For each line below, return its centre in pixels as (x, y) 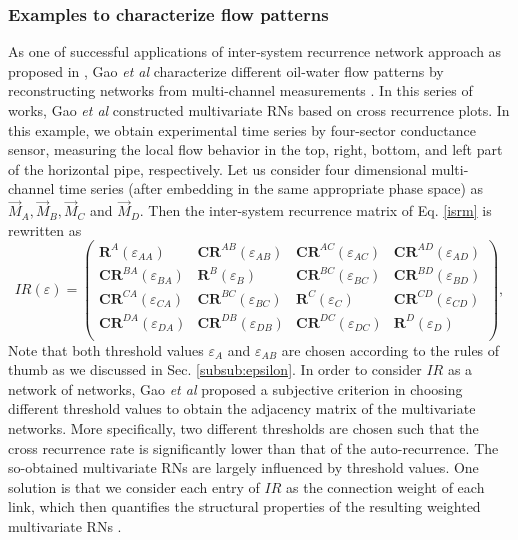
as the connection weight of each (385, 486)
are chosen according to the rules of (390, 349)
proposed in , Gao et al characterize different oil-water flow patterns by (226, 70)
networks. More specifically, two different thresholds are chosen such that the (243, 427)
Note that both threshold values (106, 349)
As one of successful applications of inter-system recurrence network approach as (255, 51)
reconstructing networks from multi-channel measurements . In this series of (240, 90)
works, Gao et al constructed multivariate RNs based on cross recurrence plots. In (259, 110)
